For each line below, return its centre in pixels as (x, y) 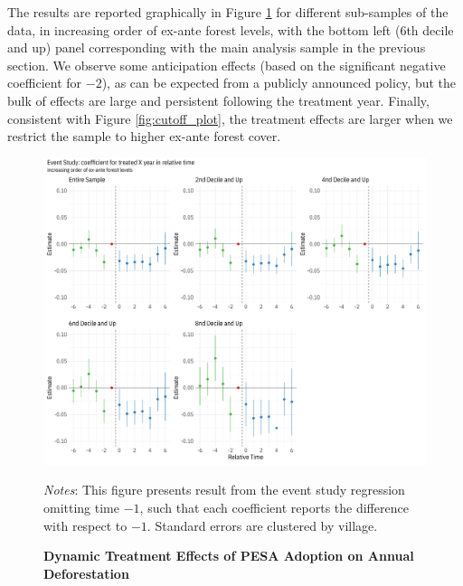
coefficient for (45, 83)
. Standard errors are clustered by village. (262, 525)
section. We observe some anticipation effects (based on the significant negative (227, 65)
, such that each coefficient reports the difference (274, 508)
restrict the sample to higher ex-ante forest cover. (144, 136)
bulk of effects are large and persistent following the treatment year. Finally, (218, 100)
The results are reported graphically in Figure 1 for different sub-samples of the (228, 12)
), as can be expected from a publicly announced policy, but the (279, 83)
